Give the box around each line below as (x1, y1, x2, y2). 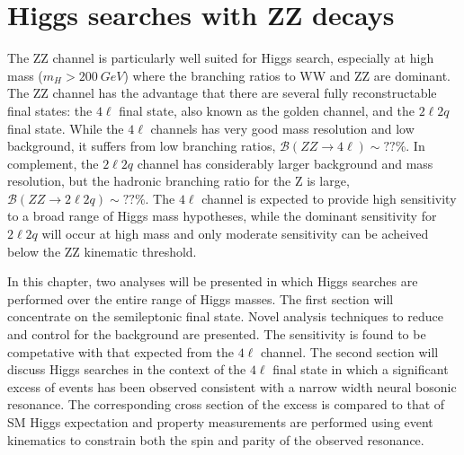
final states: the (7, 101, 93, 119)
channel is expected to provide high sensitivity (201, 188, 457, 207)
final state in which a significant (272, 360, 449, 379)
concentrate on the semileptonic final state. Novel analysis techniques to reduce (7, 307, 443, 326)
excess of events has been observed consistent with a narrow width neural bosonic (7, 377, 457, 396)
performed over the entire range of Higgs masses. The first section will (7, 289, 394, 308)
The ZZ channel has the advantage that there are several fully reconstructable (7, 83, 437, 102)
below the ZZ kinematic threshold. (7, 241, 197, 260)
